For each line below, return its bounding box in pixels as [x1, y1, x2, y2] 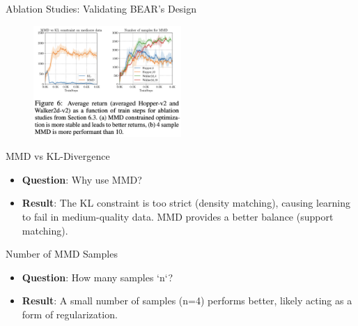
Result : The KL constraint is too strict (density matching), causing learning [22, 195, 351, 210]
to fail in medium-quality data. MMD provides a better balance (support [22, 209, 334, 223]
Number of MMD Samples [6, 246, 118, 261]
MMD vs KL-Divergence [6, 149, 110, 163]
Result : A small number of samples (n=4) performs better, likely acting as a [22, 293, 352, 308]
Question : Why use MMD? [22, 172, 142, 186]
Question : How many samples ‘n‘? [22, 269, 173, 284]
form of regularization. [22, 306, 118, 321]
